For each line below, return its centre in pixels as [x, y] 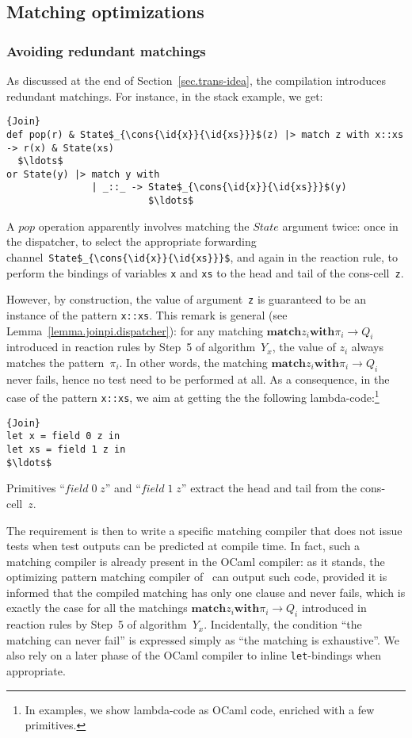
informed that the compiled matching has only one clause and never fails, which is [206, 592]
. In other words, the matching [193, 362]
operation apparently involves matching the [144, 226]
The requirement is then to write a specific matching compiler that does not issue [204, 530]
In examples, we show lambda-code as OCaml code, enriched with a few [200, 709]
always [367, 347]
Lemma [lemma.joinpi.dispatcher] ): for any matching [135, 330]
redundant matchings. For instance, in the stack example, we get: [165, 96]
